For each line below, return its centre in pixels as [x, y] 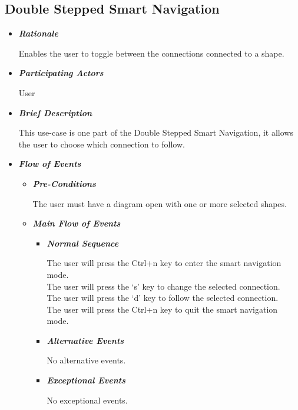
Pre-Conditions [64, 183]
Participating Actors [61, 73]
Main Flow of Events [77, 223]
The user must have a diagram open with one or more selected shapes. [160, 203]
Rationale [38, 33]
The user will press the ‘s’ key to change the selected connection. [163, 286]
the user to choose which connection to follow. [102, 144]
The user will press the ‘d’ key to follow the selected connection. [163, 298]
